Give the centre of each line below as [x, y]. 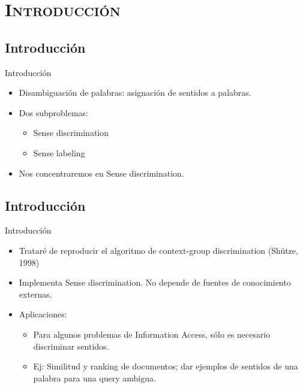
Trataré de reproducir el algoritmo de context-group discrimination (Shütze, [158, 250]
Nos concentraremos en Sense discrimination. [101, 173]
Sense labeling [59, 152]
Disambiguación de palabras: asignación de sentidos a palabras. [135, 93]
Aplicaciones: [43, 314]
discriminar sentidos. [71, 346]
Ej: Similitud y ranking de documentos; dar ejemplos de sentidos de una [166, 366]
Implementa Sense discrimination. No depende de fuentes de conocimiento [155, 282]
